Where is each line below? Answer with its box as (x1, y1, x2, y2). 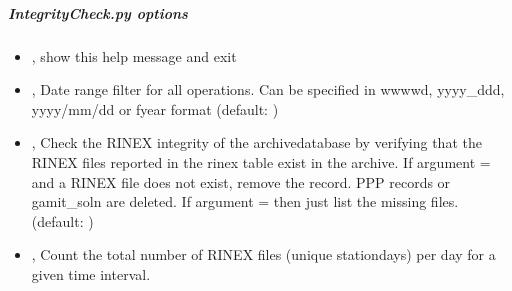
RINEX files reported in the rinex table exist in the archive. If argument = (31, 151, 491, 172)
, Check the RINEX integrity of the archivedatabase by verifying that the (31, 132, 482, 153)
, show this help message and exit (31, 45, 237, 66)
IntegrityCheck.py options (8, 2, 188, 23)
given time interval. (31, 263, 151, 284)
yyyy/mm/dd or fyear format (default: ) (31, 98, 279, 119)
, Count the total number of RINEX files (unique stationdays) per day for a (31, 244, 496, 265)
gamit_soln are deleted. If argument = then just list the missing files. (31, 191, 459, 212)
